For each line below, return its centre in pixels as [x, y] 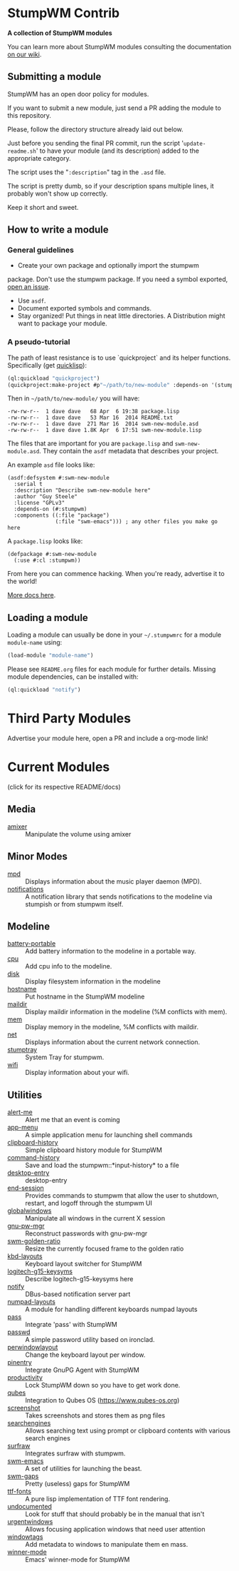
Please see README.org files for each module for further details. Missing [112, 670]
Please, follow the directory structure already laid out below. [95, 129]
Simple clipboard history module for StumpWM [94, 1150]
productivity [25, 1378]
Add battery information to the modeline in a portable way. [111, 951]
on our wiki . [25, 54]
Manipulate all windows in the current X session [95, 1218]
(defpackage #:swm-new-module [52, 555]
